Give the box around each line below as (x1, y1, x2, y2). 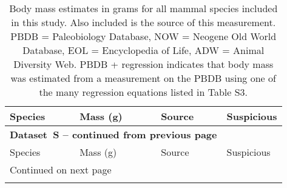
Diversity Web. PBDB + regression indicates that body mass (13, 57, 274, 71)
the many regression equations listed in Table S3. (39, 85, 248, 99)
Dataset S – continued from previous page (10, 127, 217, 141)
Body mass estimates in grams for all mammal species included (9, 1, 278, 15)
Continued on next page (10, 163, 112, 176)
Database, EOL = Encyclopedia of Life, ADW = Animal (22, 43, 265, 57)
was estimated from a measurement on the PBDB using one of (10, 71, 276, 85)
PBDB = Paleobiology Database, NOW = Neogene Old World (10, 29, 277, 43)
